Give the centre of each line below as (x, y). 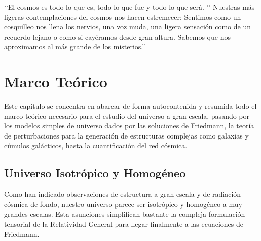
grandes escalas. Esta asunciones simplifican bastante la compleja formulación (125, 214)
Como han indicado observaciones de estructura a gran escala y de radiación (123, 194)
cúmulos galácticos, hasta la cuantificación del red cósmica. (96, 145)
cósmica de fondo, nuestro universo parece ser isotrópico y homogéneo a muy (123, 204)
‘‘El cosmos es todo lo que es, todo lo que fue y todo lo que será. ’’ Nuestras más (129, 7)
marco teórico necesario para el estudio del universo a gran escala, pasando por (127, 115)
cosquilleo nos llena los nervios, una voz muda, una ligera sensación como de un (128, 27)
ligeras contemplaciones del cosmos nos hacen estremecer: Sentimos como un (123, 16)
